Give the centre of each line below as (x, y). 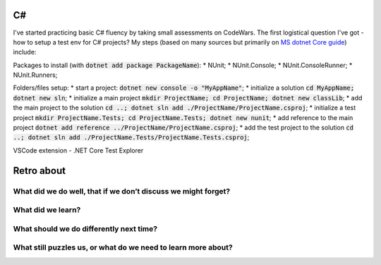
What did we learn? (47, 210)
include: (25, 52)
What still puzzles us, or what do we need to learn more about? (123, 247)
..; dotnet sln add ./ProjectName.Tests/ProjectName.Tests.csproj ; (131, 137)
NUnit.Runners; (35, 75)
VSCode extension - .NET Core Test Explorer (78, 150)
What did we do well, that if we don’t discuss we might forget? (122, 191)
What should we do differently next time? (85, 228)
